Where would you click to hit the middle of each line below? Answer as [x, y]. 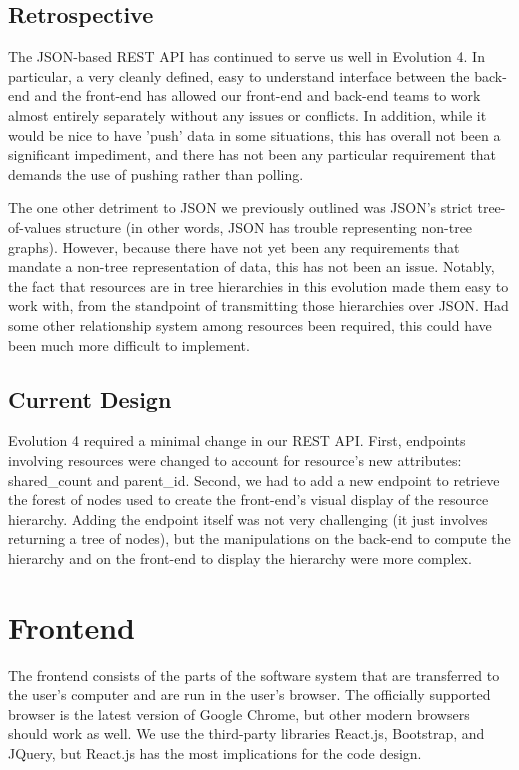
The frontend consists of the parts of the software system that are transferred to [254, 674]
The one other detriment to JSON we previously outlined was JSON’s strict [240, 207]
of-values [34, 226]
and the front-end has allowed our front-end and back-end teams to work [257, 95]
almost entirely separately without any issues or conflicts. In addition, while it [247, 114]
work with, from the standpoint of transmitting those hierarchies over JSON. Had [258, 305]
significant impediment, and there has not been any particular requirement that [252, 154]
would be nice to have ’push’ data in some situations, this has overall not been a [254, 134]
